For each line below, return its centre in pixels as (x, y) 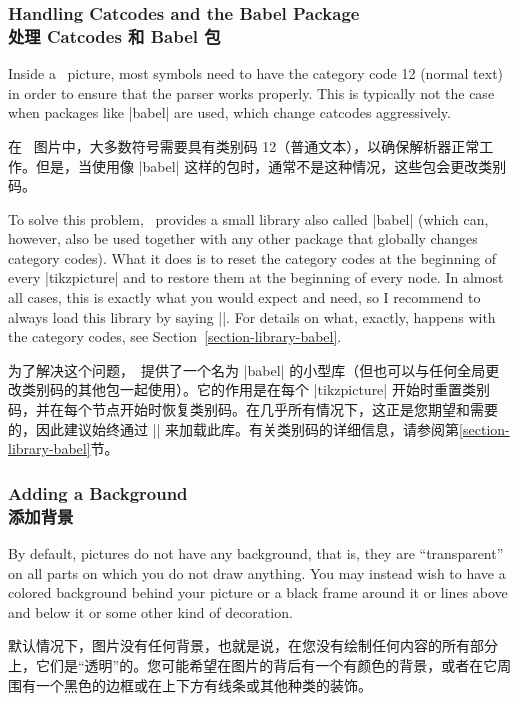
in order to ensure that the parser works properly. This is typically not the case (251, 92)
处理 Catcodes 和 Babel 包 (114, 35)
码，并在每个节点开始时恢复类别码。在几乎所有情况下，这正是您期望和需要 (253, 409)
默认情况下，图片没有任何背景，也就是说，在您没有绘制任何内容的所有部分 (253, 645)
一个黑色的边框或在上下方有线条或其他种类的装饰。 (203, 684)
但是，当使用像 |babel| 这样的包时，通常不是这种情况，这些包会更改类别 (271, 165)
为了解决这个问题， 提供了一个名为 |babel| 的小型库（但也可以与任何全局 (247, 369)
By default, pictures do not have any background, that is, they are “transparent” (256, 552)
